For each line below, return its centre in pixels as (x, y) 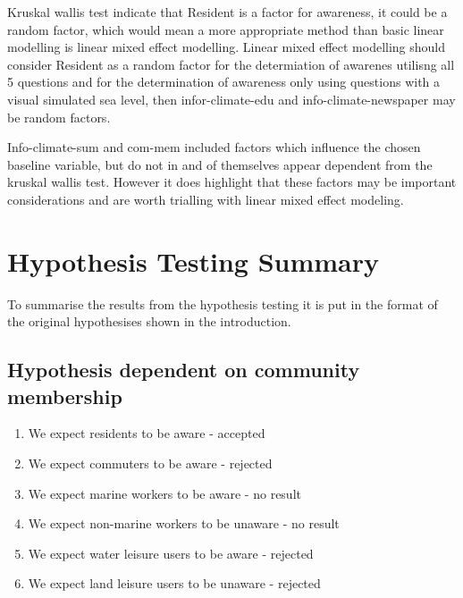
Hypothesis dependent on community (184, 370)
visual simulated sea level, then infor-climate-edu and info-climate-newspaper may (231, 99)
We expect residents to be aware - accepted (147, 433)
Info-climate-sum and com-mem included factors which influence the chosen (214, 147)
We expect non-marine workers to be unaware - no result (184, 523)
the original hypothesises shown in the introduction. (149, 321)
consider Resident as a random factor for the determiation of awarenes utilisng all (231, 64)
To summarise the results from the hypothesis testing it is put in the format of (223, 303)
